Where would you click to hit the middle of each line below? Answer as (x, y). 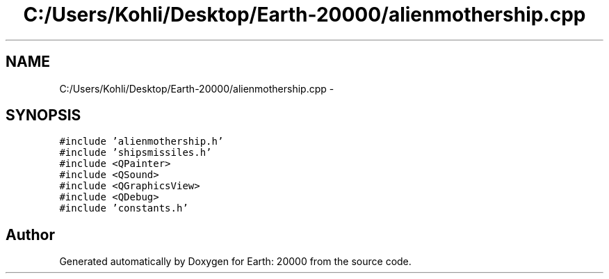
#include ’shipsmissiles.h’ (136, 153)
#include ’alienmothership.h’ (141, 142)
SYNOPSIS (43, 115)
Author (30, 234)
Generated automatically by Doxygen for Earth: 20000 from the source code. (235, 262)
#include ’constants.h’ (124, 208)
